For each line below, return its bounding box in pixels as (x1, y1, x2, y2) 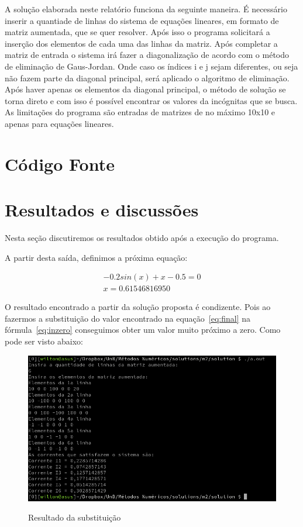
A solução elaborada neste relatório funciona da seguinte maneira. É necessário (5, 3, 287, 15)
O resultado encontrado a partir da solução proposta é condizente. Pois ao (5, 301, 271, 313)
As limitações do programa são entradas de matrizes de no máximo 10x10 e (5, 106, 276, 118)
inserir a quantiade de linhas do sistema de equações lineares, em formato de (5, 14, 279, 26)
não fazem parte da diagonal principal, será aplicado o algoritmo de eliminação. (5, 71, 290, 84)
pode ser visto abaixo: (5, 335, 83, 347)
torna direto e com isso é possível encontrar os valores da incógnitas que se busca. (5, 94, 298, 106)
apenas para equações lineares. (5, 117, 114, 129)
